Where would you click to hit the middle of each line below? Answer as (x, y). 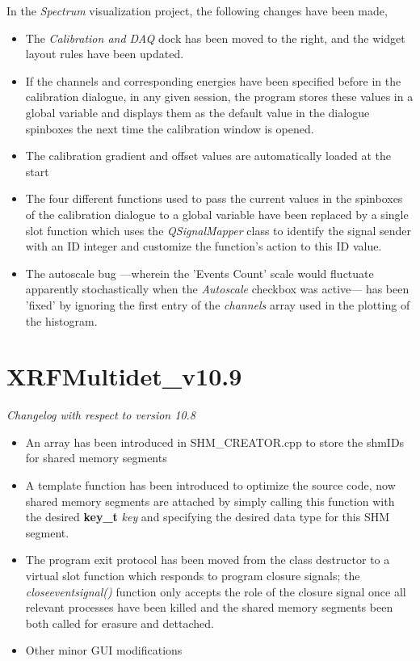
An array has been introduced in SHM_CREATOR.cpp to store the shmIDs (215, 442)
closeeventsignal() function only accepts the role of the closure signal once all (216, 591)
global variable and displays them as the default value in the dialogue (197, 112)
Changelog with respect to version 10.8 (101, 415)
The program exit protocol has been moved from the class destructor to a (208, 560)
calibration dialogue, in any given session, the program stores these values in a (219, 97)
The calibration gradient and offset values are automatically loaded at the (208, 156)
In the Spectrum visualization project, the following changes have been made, (197, 11)
